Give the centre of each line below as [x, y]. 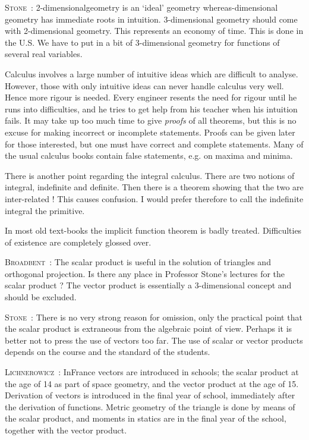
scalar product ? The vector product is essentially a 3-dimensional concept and [148, 285]
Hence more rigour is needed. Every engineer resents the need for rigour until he [151, 97]
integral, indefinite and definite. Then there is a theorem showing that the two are [154, 187]
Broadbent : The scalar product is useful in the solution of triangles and [138, 262]
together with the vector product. [66, 430]
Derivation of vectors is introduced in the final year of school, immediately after [150, 395]
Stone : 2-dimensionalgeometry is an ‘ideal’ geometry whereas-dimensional [141, 7]
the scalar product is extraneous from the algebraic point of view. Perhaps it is [149, 329]
